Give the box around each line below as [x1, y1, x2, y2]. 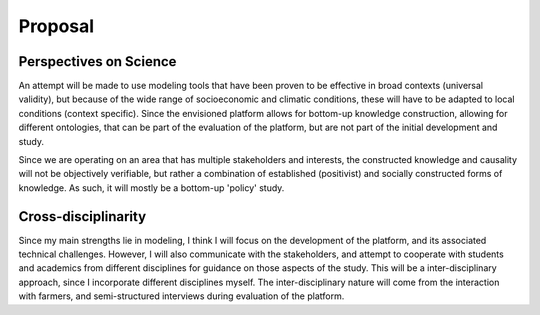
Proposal [18, 15, 95, 37]
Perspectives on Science [18, 53, 177, 70]
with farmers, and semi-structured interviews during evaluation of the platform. [18, 290, 345, 302]
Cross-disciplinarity [18, 208, 147, 225]
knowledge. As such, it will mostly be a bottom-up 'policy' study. [18, 181, 285, 194]
